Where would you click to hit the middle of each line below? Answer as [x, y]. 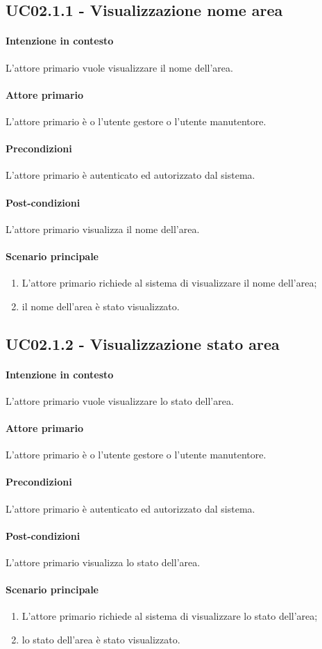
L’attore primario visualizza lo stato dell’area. [103, 562]
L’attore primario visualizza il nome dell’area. [103, 229]
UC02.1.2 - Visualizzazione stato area [143, 343]
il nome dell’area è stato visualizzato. [101, 306]
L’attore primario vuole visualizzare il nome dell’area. [119, 67]
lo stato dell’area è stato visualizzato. [101, 640]
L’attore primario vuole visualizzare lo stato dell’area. [120, 400]
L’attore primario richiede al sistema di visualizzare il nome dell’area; [169, 283]
